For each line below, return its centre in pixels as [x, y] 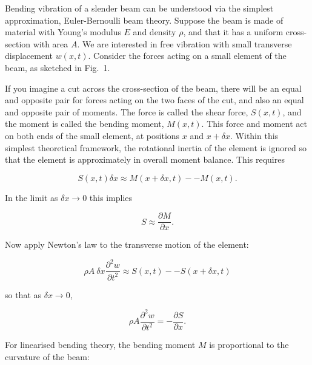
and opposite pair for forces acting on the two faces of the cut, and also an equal [154, 100]
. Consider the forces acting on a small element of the [187, 56]
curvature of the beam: [47, 356]
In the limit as [32, 197]
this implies [111, 197]
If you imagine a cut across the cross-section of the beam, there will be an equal [153, 88]
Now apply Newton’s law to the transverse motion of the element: [127, 244]
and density [154, 32]
